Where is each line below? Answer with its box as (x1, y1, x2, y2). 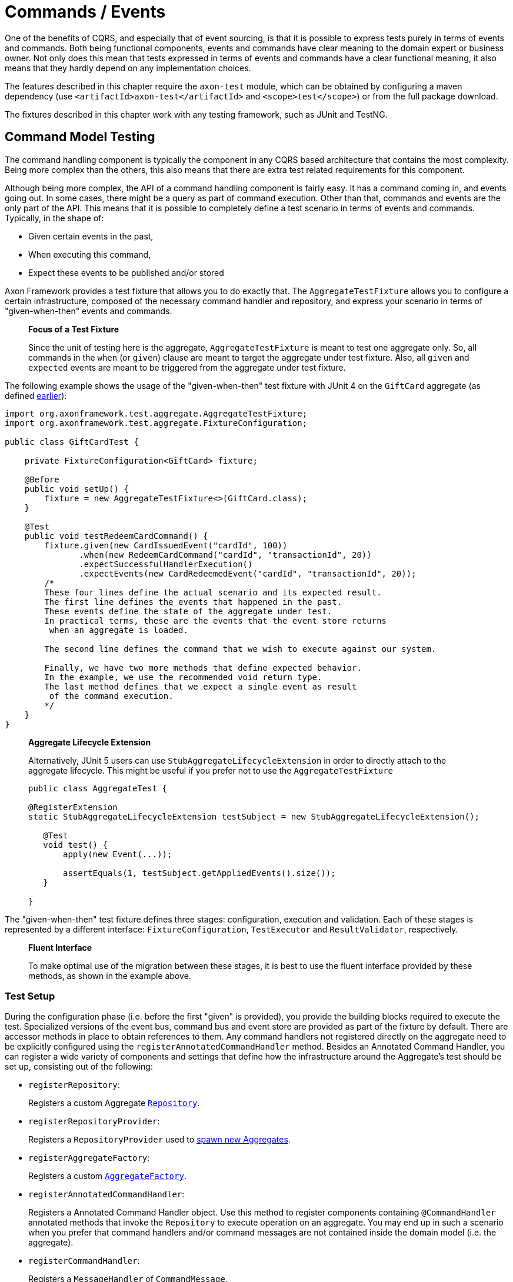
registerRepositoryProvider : (28, 1116, 160, 1127)
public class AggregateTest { (28, 783, 168, 793)
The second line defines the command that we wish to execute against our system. (44, 644, 437, 654)
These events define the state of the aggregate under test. (44, 606, 332, 616)
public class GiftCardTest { (5, 437, 139, 447)
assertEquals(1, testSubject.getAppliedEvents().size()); (63, 868, 336, 878)
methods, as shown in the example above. (28, 970, 191, 981)
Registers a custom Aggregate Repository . (28, 1098, 200, 1108)
